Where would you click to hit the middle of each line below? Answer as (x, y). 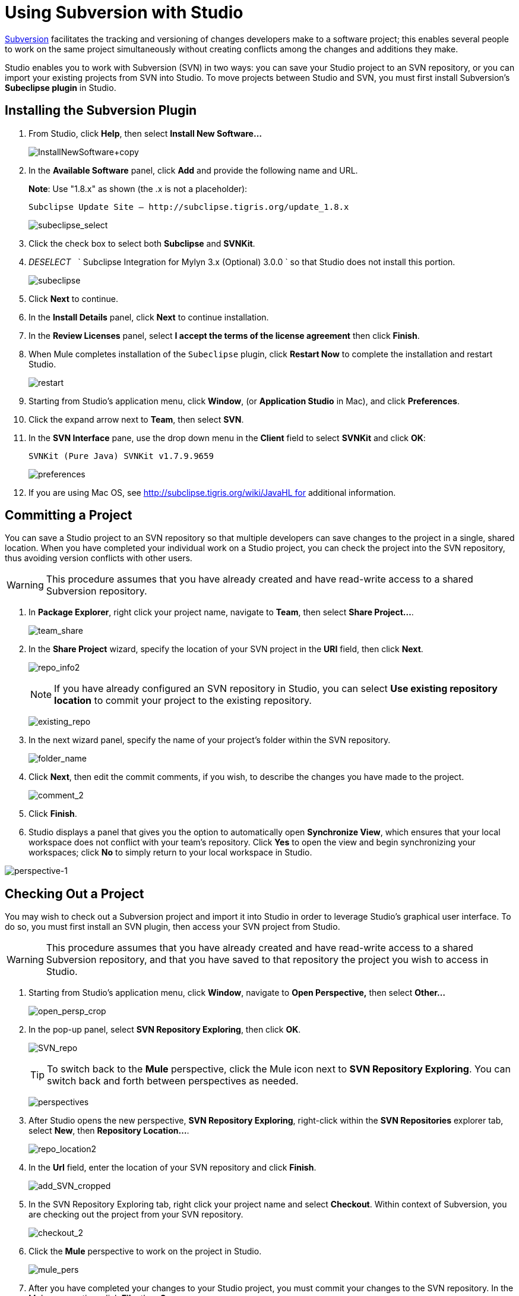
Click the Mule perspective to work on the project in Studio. (145, 1251)
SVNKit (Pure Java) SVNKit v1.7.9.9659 (121, 456)
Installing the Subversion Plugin (101, 111)
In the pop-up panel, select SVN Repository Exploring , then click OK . (165, 1030)
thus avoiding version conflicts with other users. (99, 558)
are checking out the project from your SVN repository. (136, 1215)
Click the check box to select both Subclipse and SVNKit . (142, 243)
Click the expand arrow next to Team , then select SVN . (136, 419)
